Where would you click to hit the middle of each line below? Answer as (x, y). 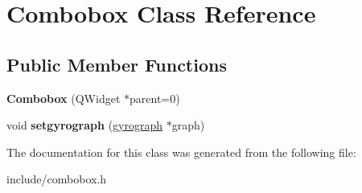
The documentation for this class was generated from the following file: (181, 152)
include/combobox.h (57, 179)
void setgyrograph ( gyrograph (85, 125)
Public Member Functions (117, 64)
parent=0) (155, 98)
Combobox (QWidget (64, 98)
